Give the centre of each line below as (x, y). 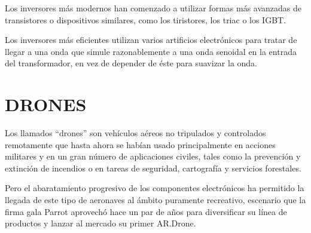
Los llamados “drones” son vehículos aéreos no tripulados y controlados (135, 133)
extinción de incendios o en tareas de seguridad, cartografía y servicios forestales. (153, 168)
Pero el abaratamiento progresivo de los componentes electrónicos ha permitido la (155, 188)
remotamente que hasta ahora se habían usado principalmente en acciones (140, 144)
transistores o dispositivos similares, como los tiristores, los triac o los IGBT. (146, 19)
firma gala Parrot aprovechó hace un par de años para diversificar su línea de (146, 211)
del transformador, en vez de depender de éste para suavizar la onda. (131, 63)
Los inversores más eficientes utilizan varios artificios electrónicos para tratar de (151, 40)
